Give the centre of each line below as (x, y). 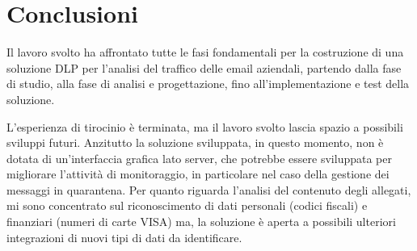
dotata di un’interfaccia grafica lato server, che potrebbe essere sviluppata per (199, 158)
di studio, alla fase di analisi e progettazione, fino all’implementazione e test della (208, 84)
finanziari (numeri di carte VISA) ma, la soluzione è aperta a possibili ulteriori (201, 222)
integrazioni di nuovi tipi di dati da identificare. (124, 237)
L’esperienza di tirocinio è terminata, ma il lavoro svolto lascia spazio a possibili (205, 126)
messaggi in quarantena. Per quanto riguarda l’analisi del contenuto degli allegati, (209, 189)
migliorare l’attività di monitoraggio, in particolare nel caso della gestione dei (198, 174)
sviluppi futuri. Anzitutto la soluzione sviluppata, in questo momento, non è (195, 142)
